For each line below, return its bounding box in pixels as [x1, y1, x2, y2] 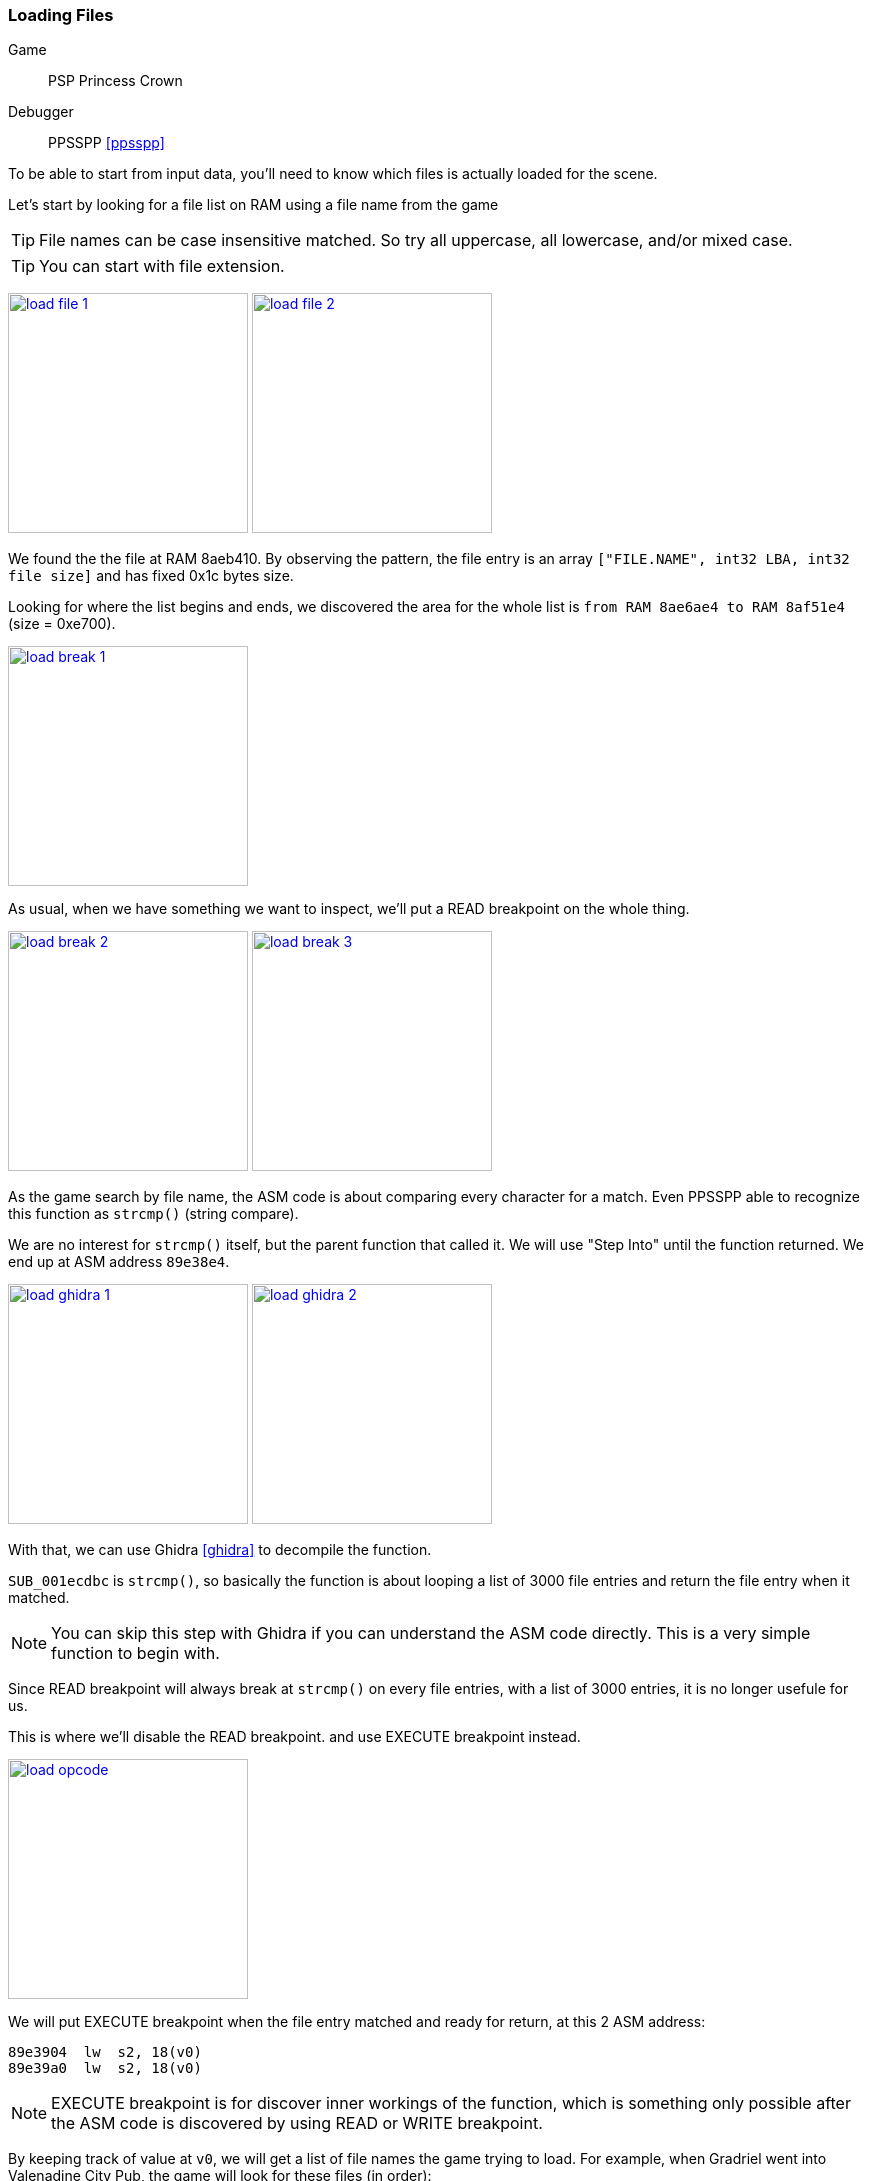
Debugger [8, 103, 74, 121]
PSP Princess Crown [48, 72, 183, 90]
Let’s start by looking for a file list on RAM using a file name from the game [8, 196, 499, 214]
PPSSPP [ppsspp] [48, 134, 165, 152]
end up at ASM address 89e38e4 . [8, 1253, 230, 1271]
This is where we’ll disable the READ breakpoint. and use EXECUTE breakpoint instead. [8, 1728, 581, 1746]
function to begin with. [51, 1643, 220, 1664]
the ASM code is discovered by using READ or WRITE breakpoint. [51, 2113, 543, 2134]
